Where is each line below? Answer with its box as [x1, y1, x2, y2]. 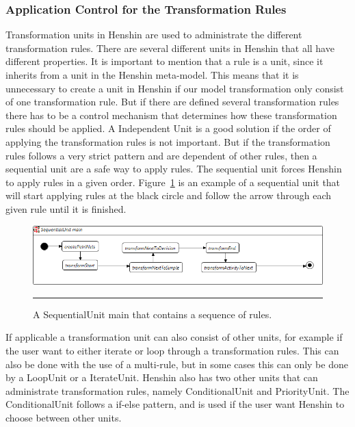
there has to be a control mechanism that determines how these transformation [5, 107, 337, 122]
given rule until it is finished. [5, 201, 127, 216]
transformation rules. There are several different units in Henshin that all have [5, 40, 334, 55]
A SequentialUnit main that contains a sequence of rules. [33, 307, 272, 321]
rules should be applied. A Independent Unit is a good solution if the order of [5, 121, 331, 135]
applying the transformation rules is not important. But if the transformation [5, 134, 330, 148]
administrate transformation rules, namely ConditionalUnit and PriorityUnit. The [5, 383, 350, 398]
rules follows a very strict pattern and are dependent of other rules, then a [5, 148, 317, 162]
